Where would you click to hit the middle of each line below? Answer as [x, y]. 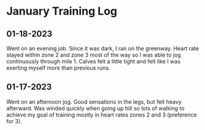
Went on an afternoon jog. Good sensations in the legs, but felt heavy [94, 101]
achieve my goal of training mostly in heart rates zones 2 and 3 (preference [102, 115]
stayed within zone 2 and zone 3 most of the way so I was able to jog [94, 55]
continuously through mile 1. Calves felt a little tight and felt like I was [94, 61]
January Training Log [62, 11]
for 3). [14, 121]
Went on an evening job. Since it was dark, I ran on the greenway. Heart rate [103, 48]
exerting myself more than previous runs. [58, 68]
